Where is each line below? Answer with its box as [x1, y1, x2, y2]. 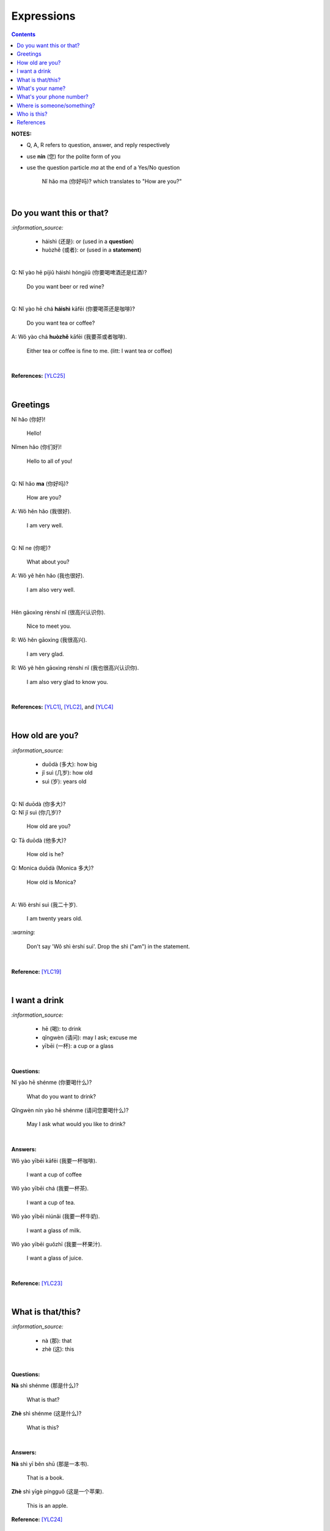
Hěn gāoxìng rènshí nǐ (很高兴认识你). [11, 608, 106, 615]
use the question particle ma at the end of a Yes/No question [26, 164, 180, 171]
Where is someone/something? [16, 102, 95, 109]
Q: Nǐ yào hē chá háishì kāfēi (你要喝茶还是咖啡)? [11, 305, 136, 312]
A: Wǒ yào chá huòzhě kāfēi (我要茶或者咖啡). [11, 333, 127, 340]
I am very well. [26, 521, 64, 529]
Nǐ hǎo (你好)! [11, 415, 46, 423]
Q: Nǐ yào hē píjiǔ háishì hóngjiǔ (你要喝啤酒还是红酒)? [11, 269, 147, 276]
